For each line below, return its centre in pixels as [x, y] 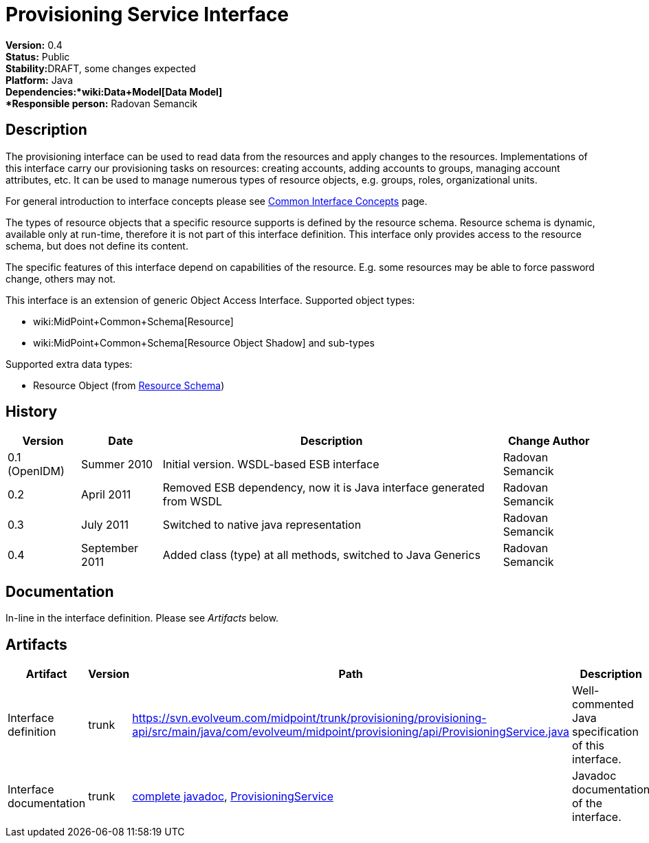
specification [605, 732]
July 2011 [105, 525]
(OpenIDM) [36, 471]
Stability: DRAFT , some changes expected [101, 68]
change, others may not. [61, 278]
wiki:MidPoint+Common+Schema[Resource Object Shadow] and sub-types [204, 342]
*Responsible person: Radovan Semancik [102, 103]
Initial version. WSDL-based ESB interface [271, 464]
